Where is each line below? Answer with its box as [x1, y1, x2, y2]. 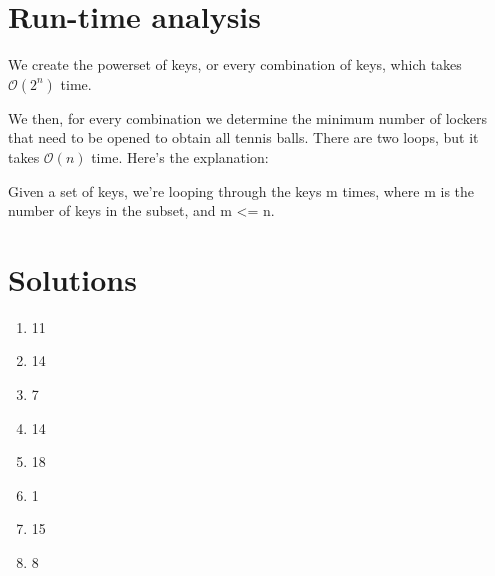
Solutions [8, 258, 137, 299]
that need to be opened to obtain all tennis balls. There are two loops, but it [8, 127, 479, 148]
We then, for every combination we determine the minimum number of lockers [8, 107, 487, 128]
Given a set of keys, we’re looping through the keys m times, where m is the [8, 180, 475, 201]
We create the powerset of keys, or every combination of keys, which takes [8, 54, 462, 75]
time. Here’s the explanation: [91, 146, 269, 167]
